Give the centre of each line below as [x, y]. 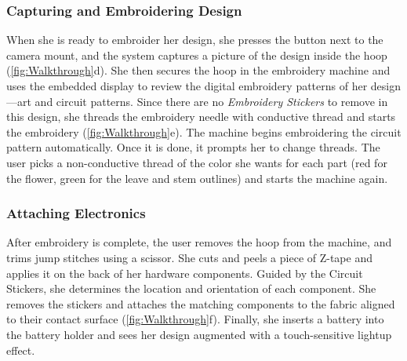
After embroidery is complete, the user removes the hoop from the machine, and [199, 242]
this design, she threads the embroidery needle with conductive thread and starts [201, 117]
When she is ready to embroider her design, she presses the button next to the [195, 40]
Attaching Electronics [76, 213]
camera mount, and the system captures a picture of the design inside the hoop [197, 55]
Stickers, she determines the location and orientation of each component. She [191, 288]
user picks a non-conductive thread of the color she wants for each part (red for [197, 162]
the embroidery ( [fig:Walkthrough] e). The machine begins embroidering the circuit [204, 131]
